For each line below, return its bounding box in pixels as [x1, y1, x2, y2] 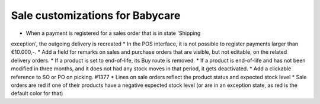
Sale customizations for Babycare [11, 9, 181, 22]
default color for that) [11, 90, 63, 97]
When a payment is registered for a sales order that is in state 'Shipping [25, 30, 201, 37]
